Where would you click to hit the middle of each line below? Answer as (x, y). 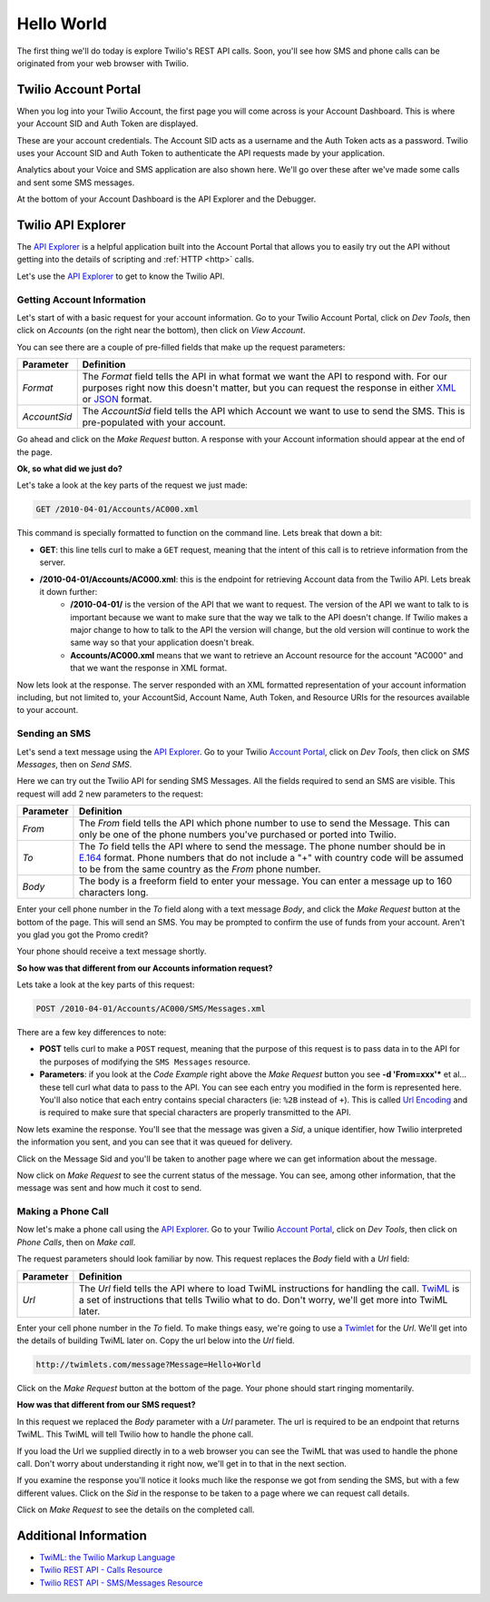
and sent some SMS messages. (76, 183)
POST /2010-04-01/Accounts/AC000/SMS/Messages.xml (151, 1009)
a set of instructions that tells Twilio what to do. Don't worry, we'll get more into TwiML (263, 1300)
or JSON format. (117, 400)
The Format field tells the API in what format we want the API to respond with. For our (265, 377)
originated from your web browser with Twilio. (103, 63)
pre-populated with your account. (154, 422)
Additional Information (82, 1535)
